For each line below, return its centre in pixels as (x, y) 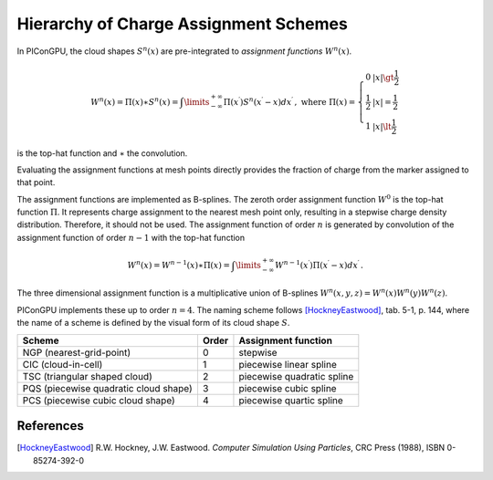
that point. (36, 183)
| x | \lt (382, 126)
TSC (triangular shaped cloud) (87, 376)
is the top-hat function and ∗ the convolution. (102, 153)
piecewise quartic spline (291, 400)
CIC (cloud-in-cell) (63, 364)
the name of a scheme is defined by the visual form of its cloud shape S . (153, 323)
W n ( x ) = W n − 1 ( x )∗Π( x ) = (179, 264)
